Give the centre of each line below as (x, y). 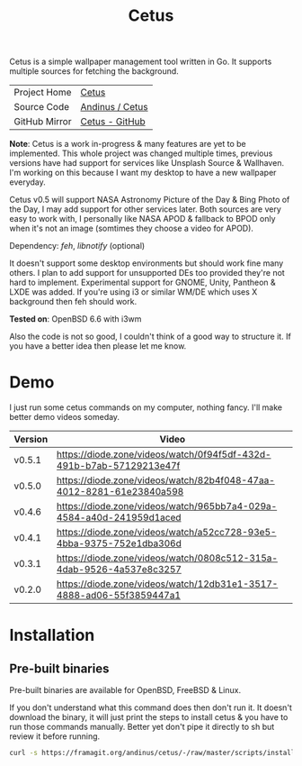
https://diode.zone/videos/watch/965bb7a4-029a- (167, 506)
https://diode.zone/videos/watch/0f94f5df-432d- (164, 454)
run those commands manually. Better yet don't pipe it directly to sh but (142, 727)
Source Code (42, 107)
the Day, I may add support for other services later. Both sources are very (145, 209)
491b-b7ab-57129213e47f (119, 466)
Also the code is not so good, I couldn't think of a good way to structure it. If (151, 337)
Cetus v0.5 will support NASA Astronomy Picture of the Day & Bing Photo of (150, 200)
